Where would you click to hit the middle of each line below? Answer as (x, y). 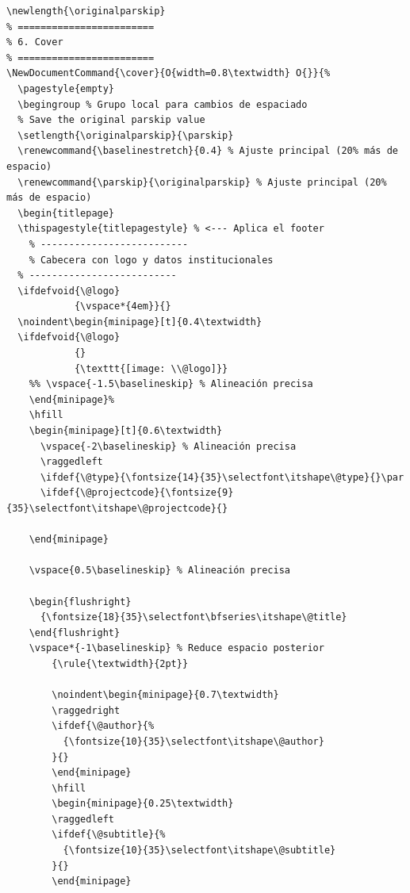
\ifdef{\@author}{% (103, 726)
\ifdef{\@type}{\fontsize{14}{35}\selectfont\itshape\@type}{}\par (222, 477)
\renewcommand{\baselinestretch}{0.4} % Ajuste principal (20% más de (208, 151)
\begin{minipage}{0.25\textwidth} (143, 804)
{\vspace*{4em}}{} (123, 307)
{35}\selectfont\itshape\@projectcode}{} (117, 508)
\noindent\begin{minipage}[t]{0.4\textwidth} (140, 322)
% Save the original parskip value (111, 120)
